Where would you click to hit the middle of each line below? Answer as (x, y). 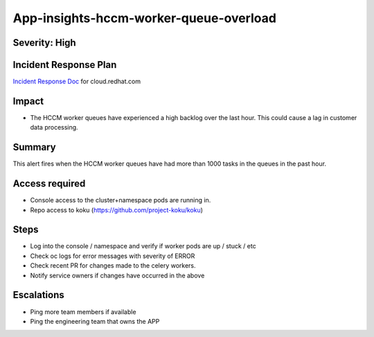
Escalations (39, 295)
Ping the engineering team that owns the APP (95, 321)
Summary (34, 147)
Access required (49, 184)
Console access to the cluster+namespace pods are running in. (121, 200)
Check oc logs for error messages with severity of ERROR (113, 256)
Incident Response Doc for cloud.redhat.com (77, 81)
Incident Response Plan (65, 65)
